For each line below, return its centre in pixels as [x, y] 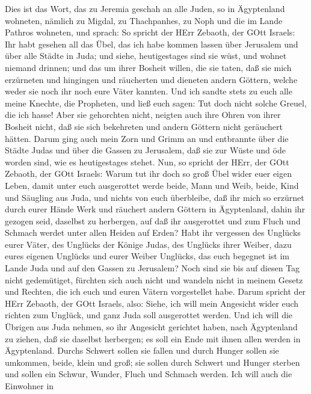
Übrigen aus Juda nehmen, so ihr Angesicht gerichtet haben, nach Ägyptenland [151, 327]
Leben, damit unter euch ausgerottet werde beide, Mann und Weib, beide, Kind [152, 185]
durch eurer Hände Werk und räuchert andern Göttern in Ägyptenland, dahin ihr [155, 209]
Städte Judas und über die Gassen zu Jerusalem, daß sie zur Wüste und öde [145, 150]
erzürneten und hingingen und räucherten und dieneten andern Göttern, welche [151, 79]
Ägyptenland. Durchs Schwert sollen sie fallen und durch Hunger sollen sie [142, 350]
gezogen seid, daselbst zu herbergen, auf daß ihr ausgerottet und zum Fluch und [153, 220]
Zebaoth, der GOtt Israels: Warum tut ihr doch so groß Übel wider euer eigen [148, 174]
